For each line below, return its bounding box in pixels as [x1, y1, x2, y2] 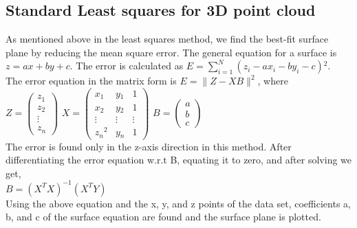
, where [257, 73, 288, 88]
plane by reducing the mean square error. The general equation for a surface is [6, 45, 337, 59]
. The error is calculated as [69, 58, 184, 73]
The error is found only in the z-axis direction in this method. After [6, 139, 292, 153]
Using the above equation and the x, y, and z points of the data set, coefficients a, [6, 196, 351, 210]
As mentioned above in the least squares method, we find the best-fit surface [6, 32, 329, 46]
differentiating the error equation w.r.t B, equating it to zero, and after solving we [6, 152, 352, 167]
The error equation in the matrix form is [6, 73, 177, 88]
